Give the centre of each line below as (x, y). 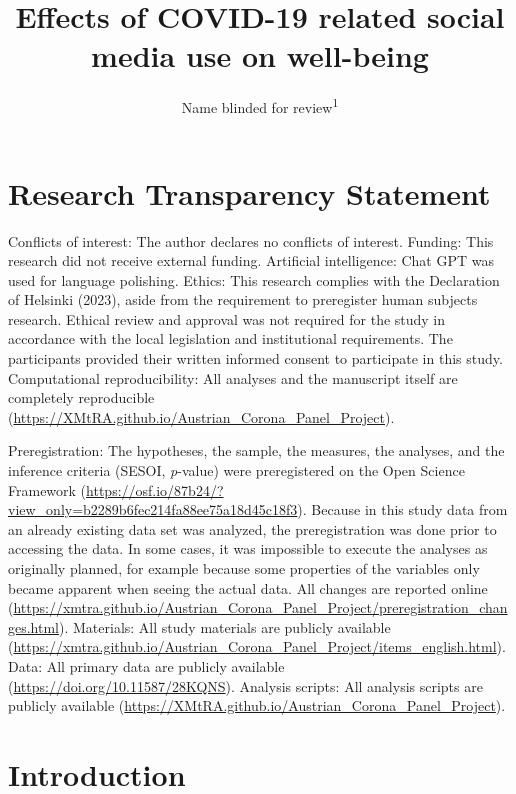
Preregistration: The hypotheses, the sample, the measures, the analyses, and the (256, 450)
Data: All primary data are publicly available (146, 665)
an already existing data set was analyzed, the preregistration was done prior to (252, 528)
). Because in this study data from (402, 509)
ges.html (34, 626)
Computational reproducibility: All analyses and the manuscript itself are (233, 377)
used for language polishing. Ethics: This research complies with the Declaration (254, 279)
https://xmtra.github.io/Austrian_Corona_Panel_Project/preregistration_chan (260, 607)
